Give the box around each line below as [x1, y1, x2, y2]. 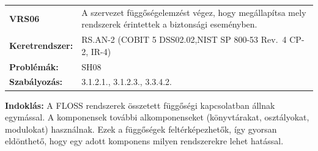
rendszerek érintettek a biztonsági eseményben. [81, 18, 257, 31]
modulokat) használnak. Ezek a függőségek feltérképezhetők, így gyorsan [5, 122, 277, 135]
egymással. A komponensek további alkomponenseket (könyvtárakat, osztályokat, [5, 111, 309, 123]
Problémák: [9, 60, 59, 73]
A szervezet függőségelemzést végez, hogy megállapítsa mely [81, 6, 306, 18]
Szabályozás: [9, 75, 63, 88]
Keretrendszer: [9, 39, 73, 51]
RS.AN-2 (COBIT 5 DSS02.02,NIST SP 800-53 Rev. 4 [81, 33, 287, 46]
